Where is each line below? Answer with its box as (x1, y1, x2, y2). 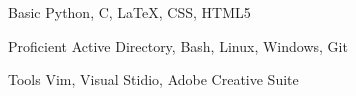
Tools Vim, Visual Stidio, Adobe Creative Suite (8, 69, 299, 90)
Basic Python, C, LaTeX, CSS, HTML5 (8, 2, 251, 22)
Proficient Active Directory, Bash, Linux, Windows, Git (8, 35, 348, 56)
